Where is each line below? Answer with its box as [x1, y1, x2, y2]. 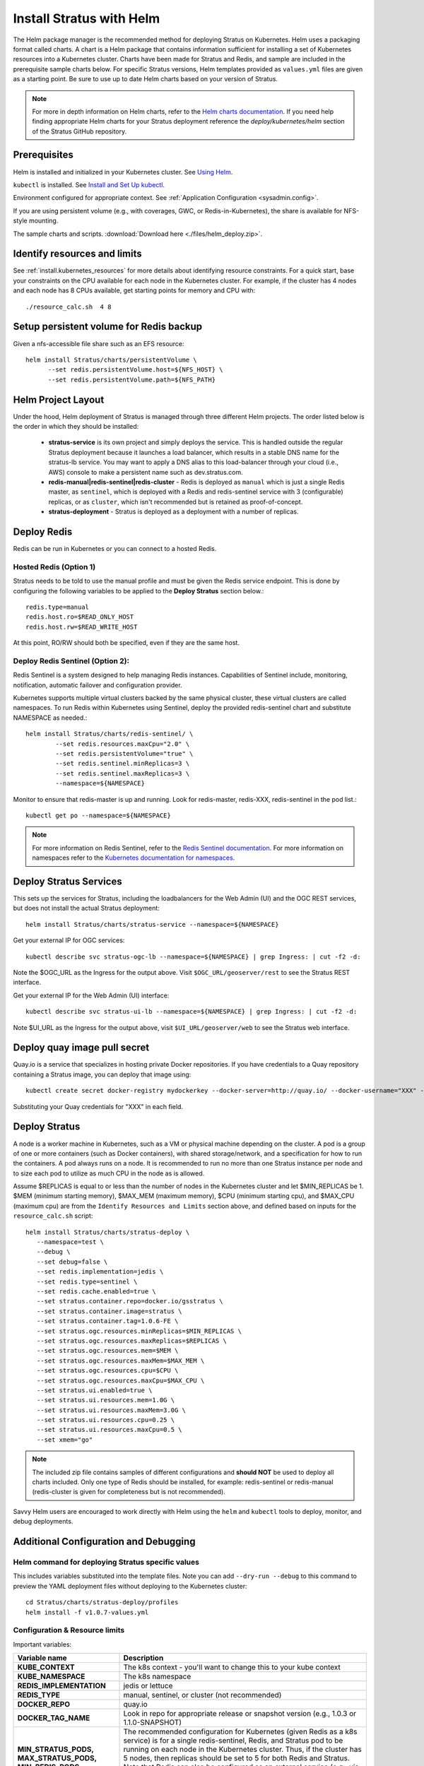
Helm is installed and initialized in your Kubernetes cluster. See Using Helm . [13, 167, 233, 176]
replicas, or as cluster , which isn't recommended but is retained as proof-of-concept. [48, 497, 303, 506]
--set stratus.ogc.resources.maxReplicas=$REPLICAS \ [36, 1337, 228, 1345]
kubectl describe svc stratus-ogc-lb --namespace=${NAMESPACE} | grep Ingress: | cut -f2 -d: [25, 952, 361, 961]
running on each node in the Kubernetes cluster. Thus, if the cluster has [123, 1745, 362, 1755]
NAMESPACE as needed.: [13, 713, 88, 722]
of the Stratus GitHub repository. [32, 127, 127, 136]
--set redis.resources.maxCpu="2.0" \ [55, 740, 190, 748]
